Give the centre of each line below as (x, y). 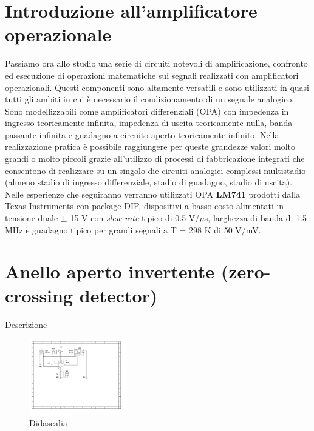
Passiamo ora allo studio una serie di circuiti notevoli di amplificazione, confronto (156, 63)
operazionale (58, 34)
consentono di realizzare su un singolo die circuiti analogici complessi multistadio (155, 170)
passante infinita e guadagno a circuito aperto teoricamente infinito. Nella (142, 134)
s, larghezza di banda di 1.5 (255, 218)
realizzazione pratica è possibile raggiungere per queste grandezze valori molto (150, 146)
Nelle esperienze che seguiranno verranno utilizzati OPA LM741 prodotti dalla (153, 194)
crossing (39, 295)
